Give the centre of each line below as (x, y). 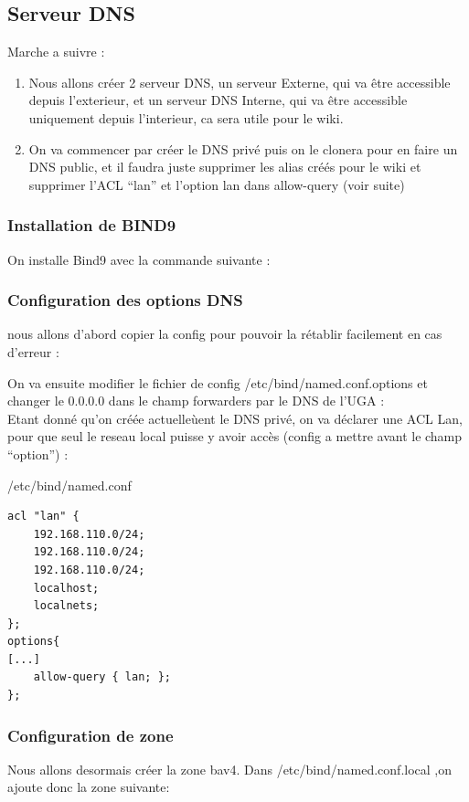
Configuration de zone (91, 735)
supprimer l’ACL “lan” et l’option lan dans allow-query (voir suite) (217, 184)
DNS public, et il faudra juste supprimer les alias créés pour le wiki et (225, 167)
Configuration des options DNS (125, 300)
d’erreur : (33, 351)
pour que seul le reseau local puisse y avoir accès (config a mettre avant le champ (235, 436)
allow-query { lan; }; (102, 677)
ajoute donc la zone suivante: (89, 787)
